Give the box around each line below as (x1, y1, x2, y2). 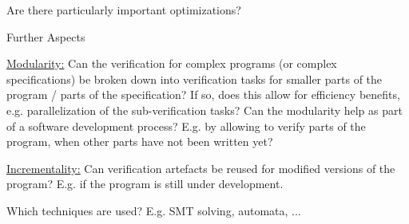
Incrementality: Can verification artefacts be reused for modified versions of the (6, 159, 395, 176)
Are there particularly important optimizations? (6, 2, 241, 18)
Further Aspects (6, 28, 85, 45)
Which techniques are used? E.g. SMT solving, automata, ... (6, 202, 301, 218)
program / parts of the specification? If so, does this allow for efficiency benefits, (6, 86, 400, 103)
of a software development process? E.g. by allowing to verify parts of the (6, 117, 366, 134)
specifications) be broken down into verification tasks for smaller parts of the (6, 70, 383, 87)
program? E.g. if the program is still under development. (6, 175, 284, 192)
